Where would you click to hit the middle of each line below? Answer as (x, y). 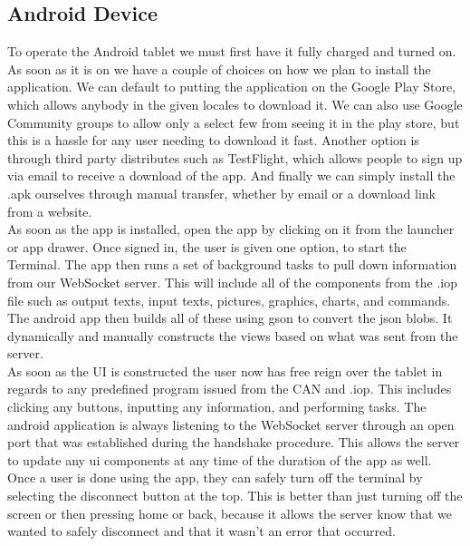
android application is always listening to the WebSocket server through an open (231, 424)
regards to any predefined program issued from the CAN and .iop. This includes (230, 389)
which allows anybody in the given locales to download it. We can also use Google (235, 104)
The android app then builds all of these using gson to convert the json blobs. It (230, 318)
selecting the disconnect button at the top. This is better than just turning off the (235, 496)
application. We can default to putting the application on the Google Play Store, (232, 87)
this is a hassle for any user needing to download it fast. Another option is (213, 140)
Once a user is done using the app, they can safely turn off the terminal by (215, 478)
